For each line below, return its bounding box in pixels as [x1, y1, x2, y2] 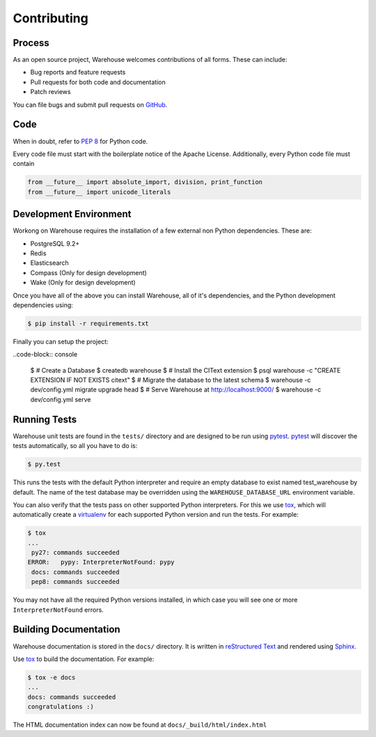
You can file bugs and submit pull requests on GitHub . [13, 100, 168, 109]
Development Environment [13, 208, 132, 220]
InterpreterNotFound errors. [13, 605, 104, 614]
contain [13, 160, 35, 168]
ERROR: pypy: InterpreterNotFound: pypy [27, 558, 175, 566]
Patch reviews [30, 88, 71, 96]
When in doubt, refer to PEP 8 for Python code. [13, 137, 148, 146]
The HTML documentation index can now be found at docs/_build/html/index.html [13, 721, 267, 729]
